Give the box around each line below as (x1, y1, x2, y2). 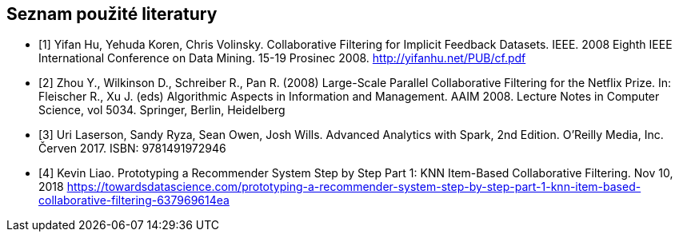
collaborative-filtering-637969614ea (38, 193, 230, 208)
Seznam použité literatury (6, 4, 218, 24)
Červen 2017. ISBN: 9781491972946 (38, 141, 226, 156)
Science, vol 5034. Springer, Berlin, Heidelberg (38, 103, 286, 117)
